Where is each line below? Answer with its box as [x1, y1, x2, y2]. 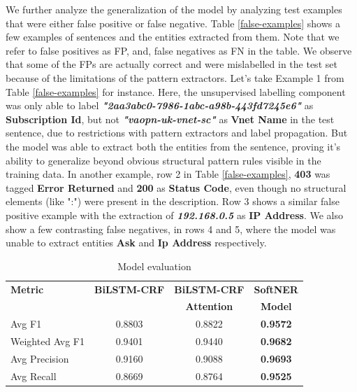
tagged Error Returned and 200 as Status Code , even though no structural [6, 180, 347, 195]
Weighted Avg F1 [10, 334, 85, 349]
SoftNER [254, 281, 298, 296]
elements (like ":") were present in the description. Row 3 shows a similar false [6, 194, 340, 209]
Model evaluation [117, 258, 191, 273]
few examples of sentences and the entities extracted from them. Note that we [6, 29, 340, 44]
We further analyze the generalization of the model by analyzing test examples [6, 2, 342, 16]
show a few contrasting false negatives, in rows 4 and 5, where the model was [6, 221, 336, 236]
